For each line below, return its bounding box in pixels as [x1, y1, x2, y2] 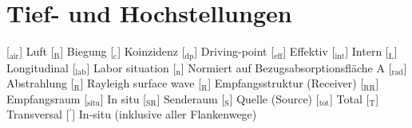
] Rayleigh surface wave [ [80, 75, 202, 91]
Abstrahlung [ [6, 75, 74, 91]
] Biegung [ [60, 43, 114, 60]
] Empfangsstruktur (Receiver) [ [208, 75, 364, 91]
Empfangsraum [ [6, 90, 88, 107]
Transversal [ [6, 106, 69, 122]
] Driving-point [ [194, 43, 275, 60]
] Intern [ [345, 43, 389, 60]
